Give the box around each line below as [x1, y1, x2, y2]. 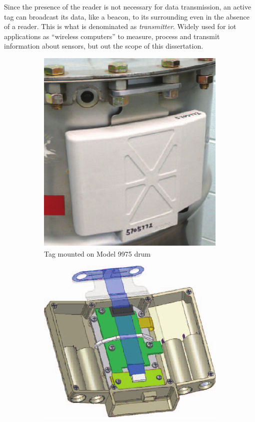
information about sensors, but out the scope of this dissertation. [4, 41, 203, 51]
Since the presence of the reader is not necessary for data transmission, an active [4, 2, 251, 12]
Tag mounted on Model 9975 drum [44, 248, 151, 259]
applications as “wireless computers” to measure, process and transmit [4, 31, 220, 41]
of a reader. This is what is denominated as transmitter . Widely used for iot [4, 21, 236, 32]
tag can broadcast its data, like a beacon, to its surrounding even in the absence [4, 11, 249, 22]
